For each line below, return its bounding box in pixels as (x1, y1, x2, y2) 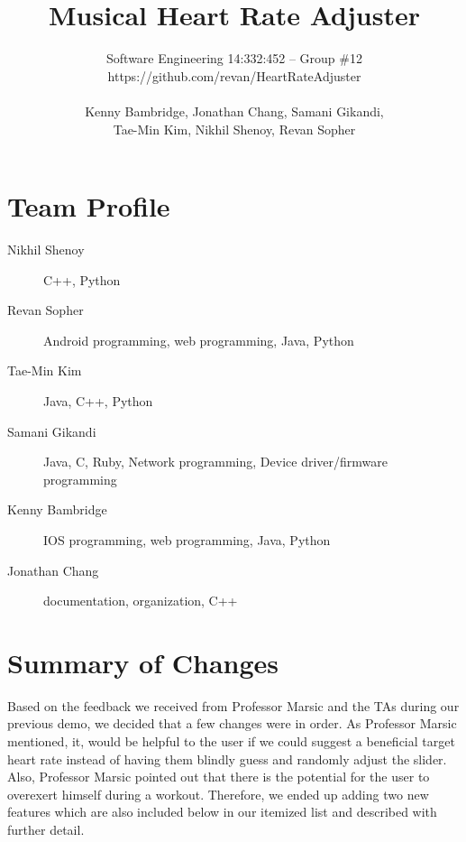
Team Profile (7, 188, 170, 225)
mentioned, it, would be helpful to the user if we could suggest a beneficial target (7, 732, 455, 751)
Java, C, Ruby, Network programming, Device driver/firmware (43, 452, 388, 471)
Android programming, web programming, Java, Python (43, 330, 354, 349)
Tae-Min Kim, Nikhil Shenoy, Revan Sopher (113, 119, 356, 138)
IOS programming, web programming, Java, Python (43, 530, 331, 549)
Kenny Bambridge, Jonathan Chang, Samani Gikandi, (85, 101, 384, 120)
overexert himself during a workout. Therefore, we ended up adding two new (7, 784, 429, 803)
